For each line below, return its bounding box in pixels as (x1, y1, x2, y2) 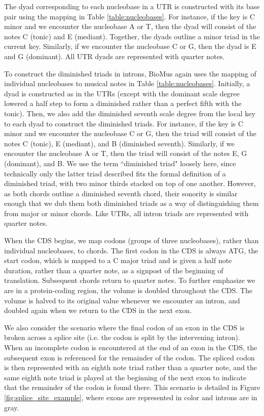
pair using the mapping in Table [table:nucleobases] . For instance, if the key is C (4, 11, 255, 21)
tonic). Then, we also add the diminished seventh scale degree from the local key (4, 108, 255, 118)
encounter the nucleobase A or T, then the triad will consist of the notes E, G (4, 148, 247, 159)
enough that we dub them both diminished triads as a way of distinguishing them (4, 198, 259, 209)
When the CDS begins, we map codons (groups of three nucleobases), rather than (4, 235, 259, 246)
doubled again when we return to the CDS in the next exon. (4, 305, 192, 316)
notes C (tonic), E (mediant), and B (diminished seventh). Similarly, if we (4, 138, 234, 148)
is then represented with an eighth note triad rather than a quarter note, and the (4, 362, 257, 373)
